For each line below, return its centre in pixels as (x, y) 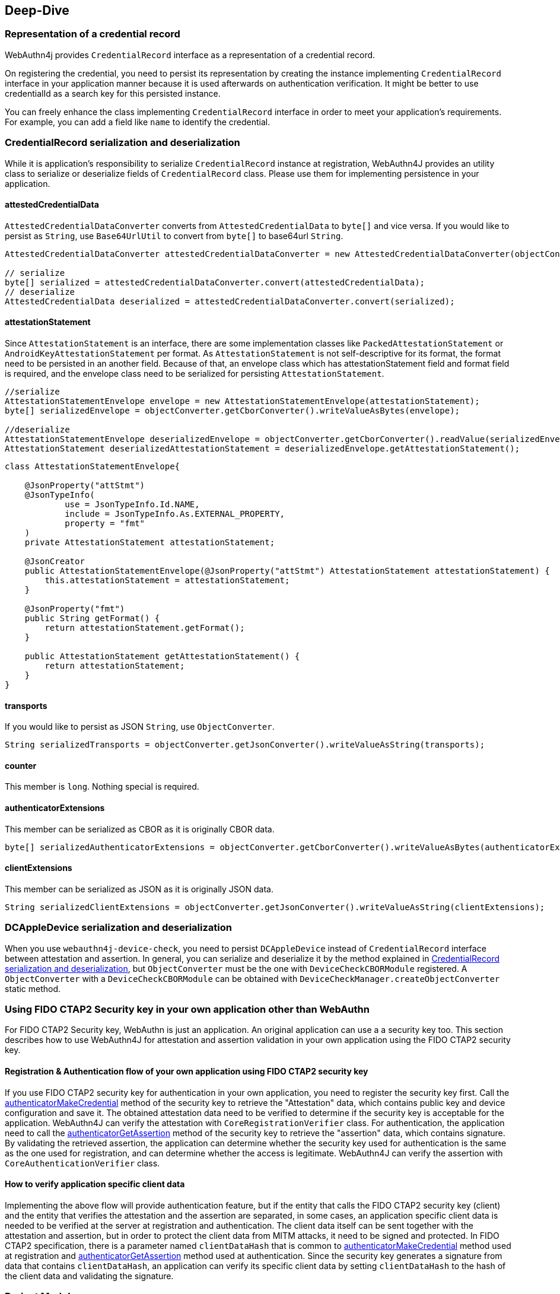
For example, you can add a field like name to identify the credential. (138, 122)
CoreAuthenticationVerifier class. (82, 1163)
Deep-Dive (37, 10)
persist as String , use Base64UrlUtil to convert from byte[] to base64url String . (174, 236)
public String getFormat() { (92, 618)
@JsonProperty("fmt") (75, 608)
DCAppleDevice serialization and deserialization (118, 928)
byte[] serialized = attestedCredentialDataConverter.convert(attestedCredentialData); (215, 282)
